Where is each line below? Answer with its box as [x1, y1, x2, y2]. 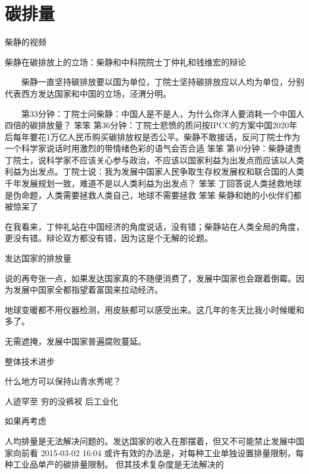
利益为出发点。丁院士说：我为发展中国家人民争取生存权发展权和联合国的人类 [5, 165, 304, 178]
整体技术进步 [5, 355, 55, 367]
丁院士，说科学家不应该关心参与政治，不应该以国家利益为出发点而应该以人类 [5, 153, 304, 166]
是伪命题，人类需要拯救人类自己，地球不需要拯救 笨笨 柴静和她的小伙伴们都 [5, 188, 302, 201]
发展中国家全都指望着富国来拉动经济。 [12, 283, 163, 296]
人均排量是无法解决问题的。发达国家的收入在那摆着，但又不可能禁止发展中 [5, 434, 296, 447]
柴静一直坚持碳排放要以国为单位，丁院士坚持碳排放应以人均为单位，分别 [21, 75, 304, 88]
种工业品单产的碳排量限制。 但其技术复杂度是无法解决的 [5, 458, 224, 470]
